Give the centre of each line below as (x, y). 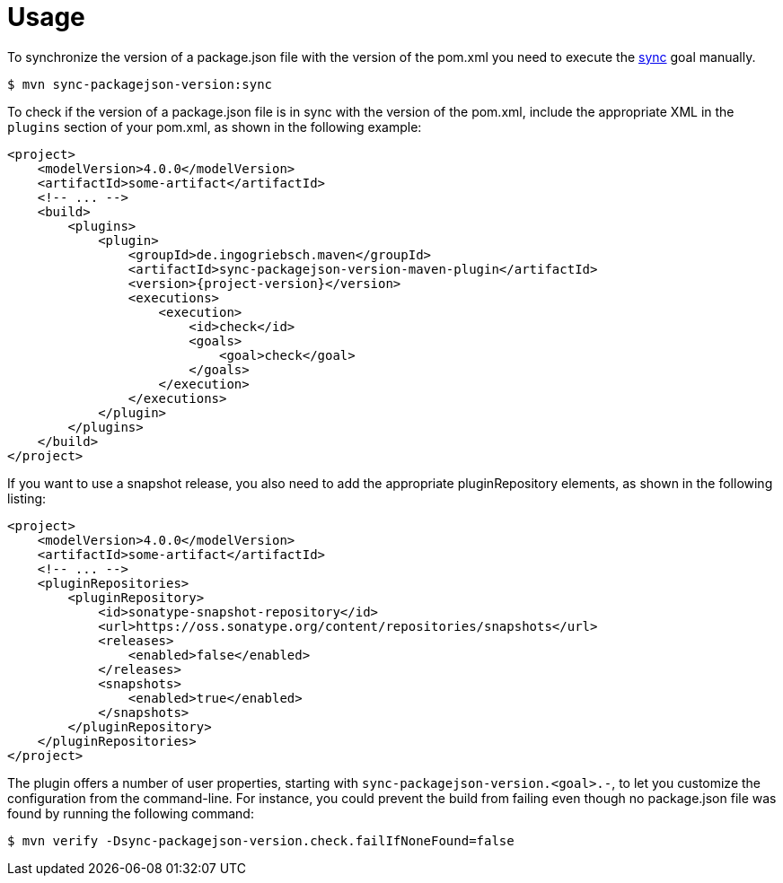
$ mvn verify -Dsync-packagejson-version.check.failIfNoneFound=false (261, 840)
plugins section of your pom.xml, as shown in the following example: (215, 127)
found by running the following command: (131, 813)
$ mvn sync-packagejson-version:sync (140, 84)
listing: (27, 498)
